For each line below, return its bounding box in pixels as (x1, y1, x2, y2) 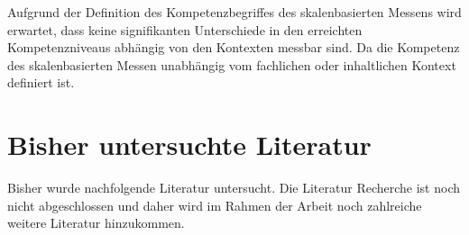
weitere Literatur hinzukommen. (7, 213, 185, 232)
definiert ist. (7, 73, 75, 92)
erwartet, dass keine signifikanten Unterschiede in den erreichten (7, 20, 363, 39)
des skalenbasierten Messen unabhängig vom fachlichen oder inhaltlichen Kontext (7, 55, 456, 74)
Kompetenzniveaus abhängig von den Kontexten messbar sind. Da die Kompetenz (7, 38, 460, 57)
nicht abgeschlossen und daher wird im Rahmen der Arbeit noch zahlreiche (7, 195, 422, 214)
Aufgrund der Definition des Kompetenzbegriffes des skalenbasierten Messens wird (7, 3, 462, 21)
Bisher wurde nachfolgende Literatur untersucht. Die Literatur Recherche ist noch (7, 178, 461, 197)
